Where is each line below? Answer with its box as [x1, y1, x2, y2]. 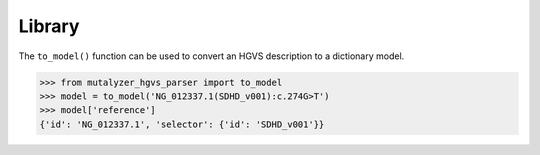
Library [18, 15, 80, 37]
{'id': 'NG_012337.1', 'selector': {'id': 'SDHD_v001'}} [39, 118, 325, 130]
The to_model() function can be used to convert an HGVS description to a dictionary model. [18, 50, 405, 62]
